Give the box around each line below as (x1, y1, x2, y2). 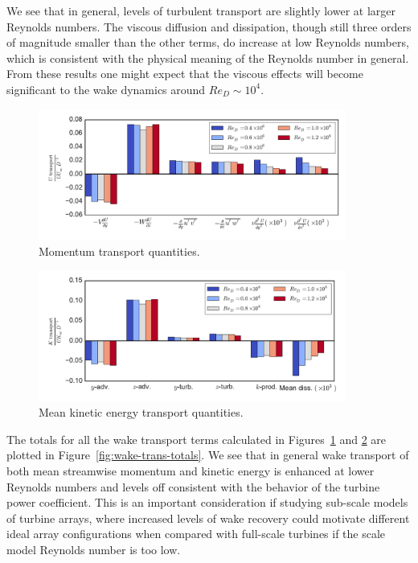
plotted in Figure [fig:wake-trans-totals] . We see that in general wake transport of (6, 446, 409, 463)
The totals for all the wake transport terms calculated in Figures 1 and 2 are (6, 430, 387, 447)
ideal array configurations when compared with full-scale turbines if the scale (6, 525, 386, 542)
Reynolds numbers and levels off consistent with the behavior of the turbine (6, 478, 380, 495)
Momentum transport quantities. (39, 242, 200, 259)
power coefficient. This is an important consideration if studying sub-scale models (6, 494, 408, 511)
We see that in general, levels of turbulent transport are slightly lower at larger (6, 2, 396, 18)
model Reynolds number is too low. (6, 541, 181, 558)
